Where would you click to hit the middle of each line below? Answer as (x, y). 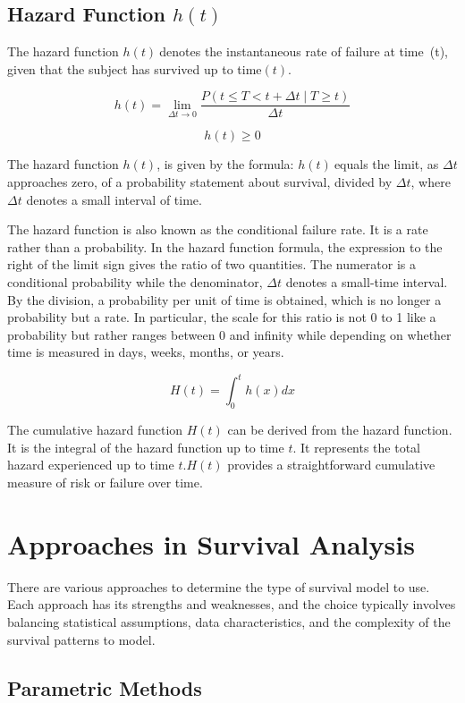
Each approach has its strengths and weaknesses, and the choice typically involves (232, 604)
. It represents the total (357, 447)
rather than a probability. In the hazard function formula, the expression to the (225, 246)
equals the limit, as (386, 164)
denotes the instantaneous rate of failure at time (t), (304, 51)
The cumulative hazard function (95, 430)
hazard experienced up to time (91, 465)
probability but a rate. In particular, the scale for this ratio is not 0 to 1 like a (222, 317)
